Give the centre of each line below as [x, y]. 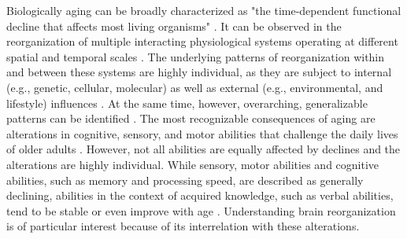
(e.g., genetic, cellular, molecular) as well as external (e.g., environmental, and [195, 87]
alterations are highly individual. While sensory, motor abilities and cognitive [193, 164]
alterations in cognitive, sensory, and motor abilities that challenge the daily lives [202, 133]
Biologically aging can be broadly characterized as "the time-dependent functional [204, 10]
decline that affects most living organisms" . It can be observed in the [174, 26]
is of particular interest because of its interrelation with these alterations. [183, 226]
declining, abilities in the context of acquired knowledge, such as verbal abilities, [200, 195]
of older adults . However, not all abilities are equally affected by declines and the [203, 149]
